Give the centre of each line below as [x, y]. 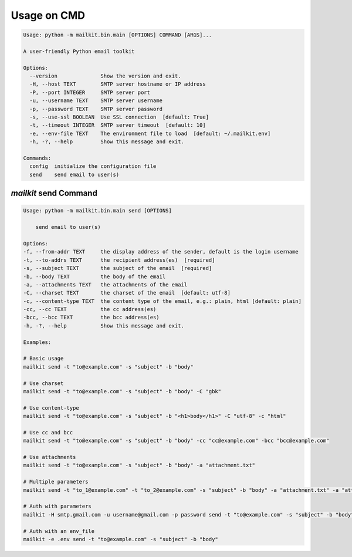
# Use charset [43, 383]
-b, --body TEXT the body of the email [94, 276]
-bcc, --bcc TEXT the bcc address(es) [91, 318]
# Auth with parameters [57, 507]
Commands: [37, 158]
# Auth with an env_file [59, 531]
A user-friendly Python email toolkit [79, 51]
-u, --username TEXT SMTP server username [96, 101]
